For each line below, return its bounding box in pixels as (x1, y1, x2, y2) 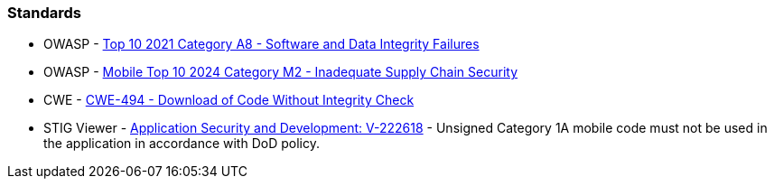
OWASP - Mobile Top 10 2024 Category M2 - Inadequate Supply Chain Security (43, 64, 518, 80)
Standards (7, 4, 82, 22)
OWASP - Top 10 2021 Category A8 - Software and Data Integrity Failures (43, 36, 480, 52)
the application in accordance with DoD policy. (43, 135, 320, 152)
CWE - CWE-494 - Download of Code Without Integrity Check (43, 92, 415, 108)
